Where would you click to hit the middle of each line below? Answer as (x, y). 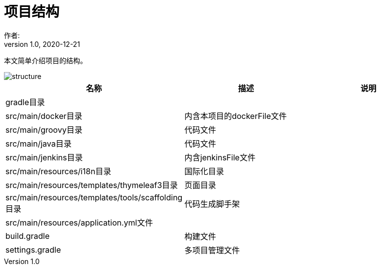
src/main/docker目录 (44, 116)
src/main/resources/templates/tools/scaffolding (94, 197)
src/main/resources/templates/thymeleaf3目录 (92, 185)
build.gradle (28, 236)
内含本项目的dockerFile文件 (236, 116)
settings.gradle (33, 249)
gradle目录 (25, 102)
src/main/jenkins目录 (44, 157)
